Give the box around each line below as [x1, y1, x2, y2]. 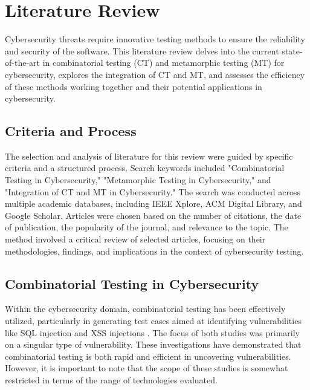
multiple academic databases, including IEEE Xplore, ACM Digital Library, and [5, 197, 302, 210]
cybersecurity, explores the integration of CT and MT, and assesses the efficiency [5, 68, 305, 80]
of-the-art [5, 56, 40, 69]
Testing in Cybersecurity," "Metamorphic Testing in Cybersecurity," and [5, 174, 271, 186]
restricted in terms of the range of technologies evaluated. [5, 374, 218, 386]
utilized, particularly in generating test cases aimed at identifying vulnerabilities [5, 314, 302, 327]
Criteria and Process [5, 122, 137, 140]
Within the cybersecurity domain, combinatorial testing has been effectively [5, 302, 286, 315]
